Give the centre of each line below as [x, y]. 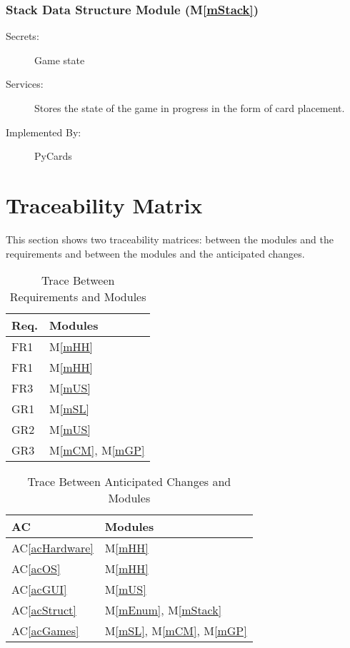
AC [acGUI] [39, 589]
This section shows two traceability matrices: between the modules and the [170, 239]
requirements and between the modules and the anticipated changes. [155, 253]
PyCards [53, 156]
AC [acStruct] [44, 610]
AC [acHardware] [52, 548]
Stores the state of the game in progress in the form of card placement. [190, 108]
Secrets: [22, 36]
